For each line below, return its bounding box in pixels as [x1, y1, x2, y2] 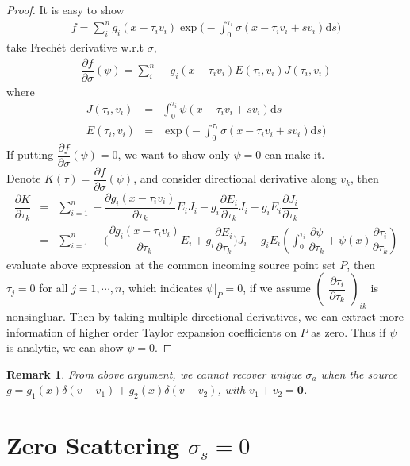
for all [39, 279, 68, 296]
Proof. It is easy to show [6, 2, 125, 17]
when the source [320, 365, 398, 382]
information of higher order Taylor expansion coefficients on [6, 323, 297, 340]
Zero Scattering [6, 429, 180, 461]
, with [217, 381, 246, 398]
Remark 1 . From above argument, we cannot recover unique [6, 365, 302, 382]
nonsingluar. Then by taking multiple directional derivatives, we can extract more [6, 307, 404, 324]
